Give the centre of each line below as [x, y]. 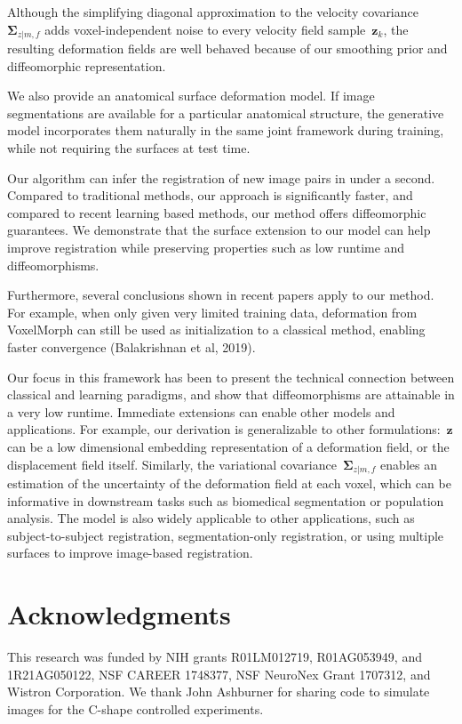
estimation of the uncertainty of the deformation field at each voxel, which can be [229, 483]
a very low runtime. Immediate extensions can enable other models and [201, 411]
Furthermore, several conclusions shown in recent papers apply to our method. [221, 295]
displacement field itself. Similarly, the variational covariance [172, 464]
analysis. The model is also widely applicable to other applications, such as [211, 518]
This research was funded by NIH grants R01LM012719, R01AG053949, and [215, 657]
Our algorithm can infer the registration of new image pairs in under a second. [221, 177]
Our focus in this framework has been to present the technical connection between [231, 377]
